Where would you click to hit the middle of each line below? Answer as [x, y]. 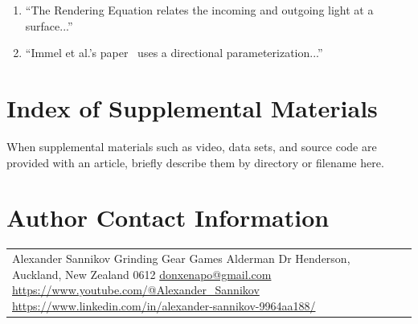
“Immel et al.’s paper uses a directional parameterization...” [174, 53]
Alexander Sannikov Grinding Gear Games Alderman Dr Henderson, [181, 258]
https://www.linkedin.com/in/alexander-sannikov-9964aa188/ [164, 305]
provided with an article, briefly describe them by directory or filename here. [195, 162]
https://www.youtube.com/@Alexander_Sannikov [136, 290]
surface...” [49, 25]
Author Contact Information [168, 217]
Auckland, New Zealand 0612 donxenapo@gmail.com [142, 274]
